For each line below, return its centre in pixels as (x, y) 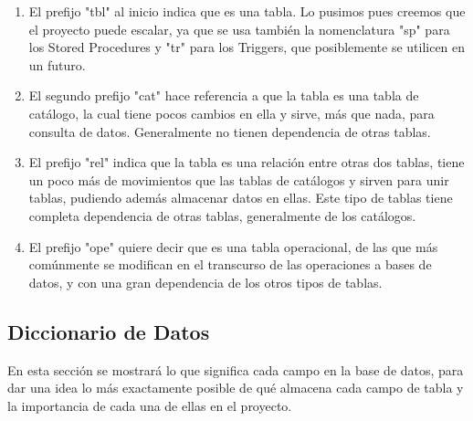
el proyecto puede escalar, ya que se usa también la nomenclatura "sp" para (239, 29)
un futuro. (57, 64)
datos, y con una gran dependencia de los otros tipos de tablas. (205, 282)
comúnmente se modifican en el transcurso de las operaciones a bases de (230, 264)
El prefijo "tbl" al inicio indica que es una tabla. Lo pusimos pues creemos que (247, 11)
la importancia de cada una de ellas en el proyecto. (150, 405)
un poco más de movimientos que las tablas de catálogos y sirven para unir (239, 179)
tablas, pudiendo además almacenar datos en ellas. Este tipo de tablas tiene (241, 198)
